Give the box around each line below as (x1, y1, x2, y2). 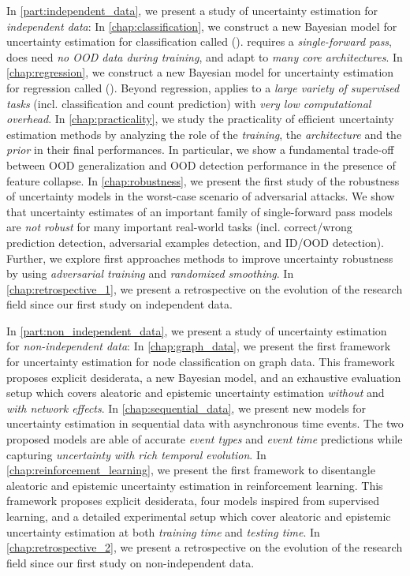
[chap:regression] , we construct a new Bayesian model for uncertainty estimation (6, 64, 394, 80)
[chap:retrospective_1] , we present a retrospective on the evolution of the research (6, 280, 403, 297)
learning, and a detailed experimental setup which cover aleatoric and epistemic (6, 508, 391, 524)
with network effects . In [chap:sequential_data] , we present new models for (6, 399, 366, 416)
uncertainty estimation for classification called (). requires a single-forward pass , (6, 33, 393, 50)
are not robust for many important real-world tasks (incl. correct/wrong (6, 219, 352, 235)
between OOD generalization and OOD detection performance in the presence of (6, 156, 396, 173)
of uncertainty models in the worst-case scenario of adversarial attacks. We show (6, 188, 395, 204)
